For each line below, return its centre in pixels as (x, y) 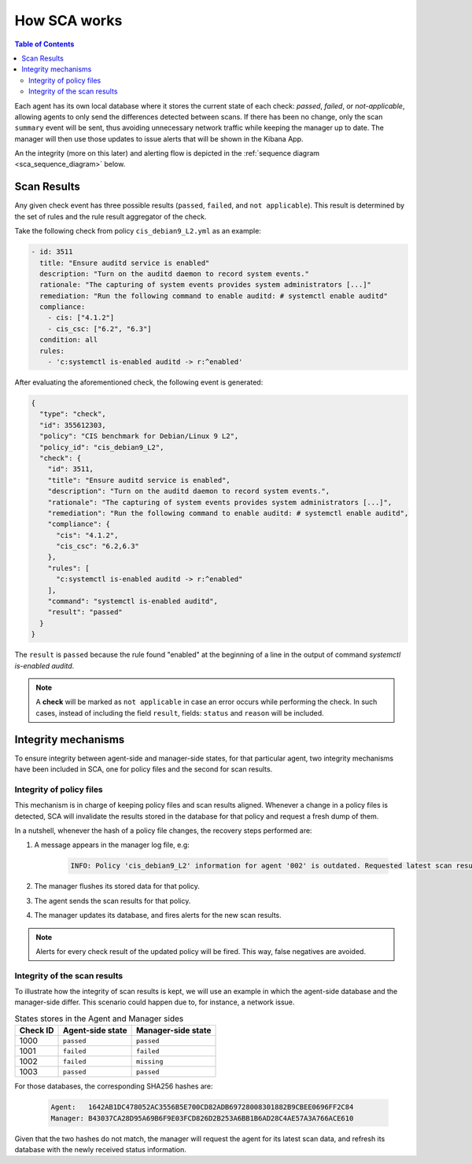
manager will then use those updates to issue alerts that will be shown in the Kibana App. (159, 138)
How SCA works (68, 20)
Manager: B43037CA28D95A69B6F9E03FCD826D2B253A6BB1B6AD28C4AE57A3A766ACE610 (202, 1118)
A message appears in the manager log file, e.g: (112, 845)
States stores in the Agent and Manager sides (99, 1018)
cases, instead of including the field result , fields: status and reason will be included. (180, 713)
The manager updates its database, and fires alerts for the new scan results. (158, 915)
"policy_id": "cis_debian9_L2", (102, 447)
